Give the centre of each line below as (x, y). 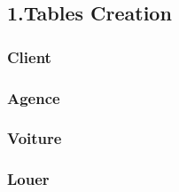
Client (29, 56)
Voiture (35, 138)
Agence (34, 97)
